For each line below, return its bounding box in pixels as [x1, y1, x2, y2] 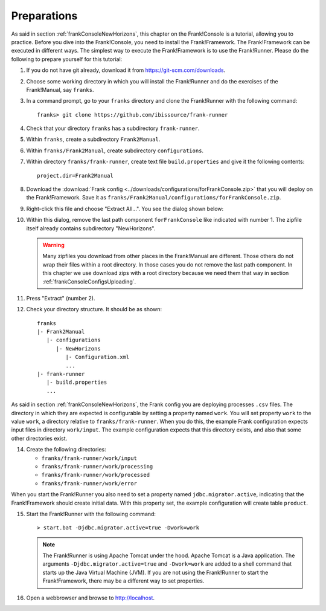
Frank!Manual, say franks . [26, 86, 94, 93]
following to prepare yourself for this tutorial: [11, 55, 123, 63]
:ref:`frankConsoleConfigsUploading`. [42, 278, 136, 285]
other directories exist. [11, 435, 68, 442]
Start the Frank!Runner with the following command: [26, 510, 156, 517]
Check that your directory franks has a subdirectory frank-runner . [26, 124, 200, 132]
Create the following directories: [26, 446, 107, 453]
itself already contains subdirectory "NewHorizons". [26, 224, 156, 232]
